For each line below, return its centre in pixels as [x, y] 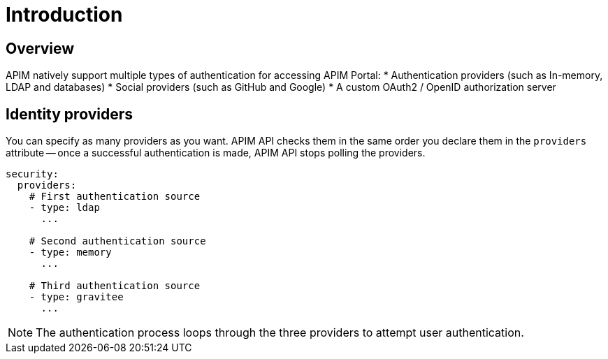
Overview [40, 48]
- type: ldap [64, 208]
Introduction [64, 15]
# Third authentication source [115, 286]
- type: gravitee [76, 297]
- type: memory [70, 252]
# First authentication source [115, 197]
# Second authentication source [117, 241]
